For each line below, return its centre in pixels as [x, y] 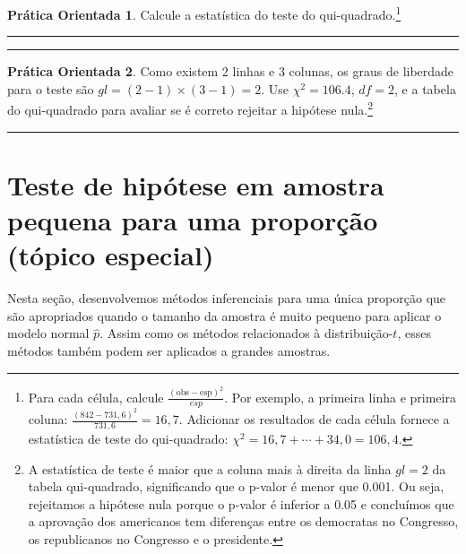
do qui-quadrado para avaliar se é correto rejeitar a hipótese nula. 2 [190, 108]
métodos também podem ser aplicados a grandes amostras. [169, 350]
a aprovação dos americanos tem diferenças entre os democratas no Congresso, [243, 521]
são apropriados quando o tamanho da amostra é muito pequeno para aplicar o [224, 315]
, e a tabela [425, 88]
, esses [414, 333]
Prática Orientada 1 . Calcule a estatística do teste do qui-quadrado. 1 [204, 13]
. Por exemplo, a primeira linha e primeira [340, 397]
